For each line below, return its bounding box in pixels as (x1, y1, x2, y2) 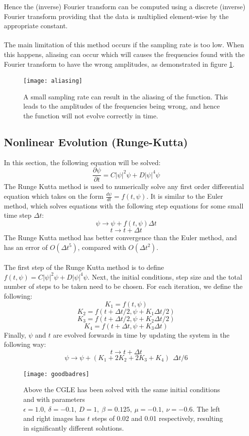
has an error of (4, 242, 48, 252)
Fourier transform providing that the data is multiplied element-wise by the (4, 11, 229, 21)
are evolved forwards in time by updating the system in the (53, 329, 230, 340)
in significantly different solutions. (23, 422, 124, 433)
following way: (4, 339, 46, 349)
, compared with (78, 242, 126, 252)
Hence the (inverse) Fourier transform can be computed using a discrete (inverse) (4, 1, 246, 11)
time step (4, 210, 32, 220)
